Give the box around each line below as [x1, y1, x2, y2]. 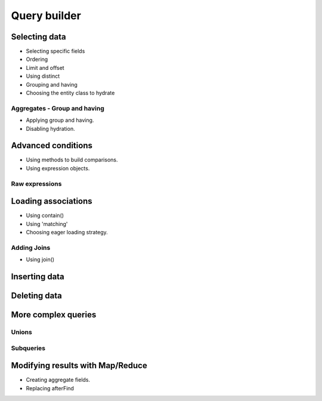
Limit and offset [26, 64, 65, 71]
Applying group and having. [26, 117, 94, 124]
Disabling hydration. [26, 125, 75, 132]
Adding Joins [11, 243, 51, 252]
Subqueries [11, 344, 46, 352]
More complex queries [11, 310, 97, 320]
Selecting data [11, 32, 66, 42]
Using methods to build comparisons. [26, 156, 118, 164]
